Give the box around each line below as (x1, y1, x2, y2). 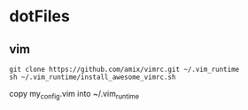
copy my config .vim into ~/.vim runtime (9, 89, 140, 101)
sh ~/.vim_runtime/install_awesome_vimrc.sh (9, 73, 176, 82)
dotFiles (9, 6, 71, 27)
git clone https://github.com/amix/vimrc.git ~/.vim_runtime (9, 65, 240, 74)
